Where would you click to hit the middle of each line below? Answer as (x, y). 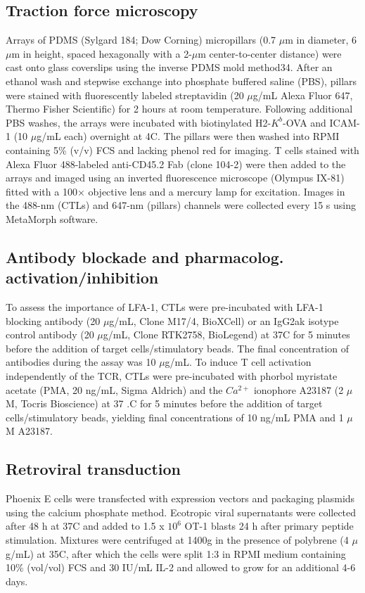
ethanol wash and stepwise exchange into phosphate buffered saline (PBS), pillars (181, 81)
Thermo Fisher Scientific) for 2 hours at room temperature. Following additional (179, 109)
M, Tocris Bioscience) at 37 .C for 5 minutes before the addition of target (164, 403)
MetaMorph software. (52, 218)
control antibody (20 (50, 334)
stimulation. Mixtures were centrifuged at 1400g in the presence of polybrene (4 (177, 540)
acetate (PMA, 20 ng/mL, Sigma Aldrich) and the (114, 389)
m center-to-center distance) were (270, 53)
